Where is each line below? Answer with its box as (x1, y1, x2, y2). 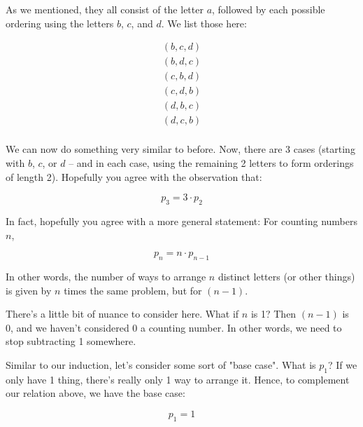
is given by (6, 283, 52, 297)
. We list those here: (161, 15, 247, 30)
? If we (328, 357, 357, 372)
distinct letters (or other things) (218, 269, 355, 283)
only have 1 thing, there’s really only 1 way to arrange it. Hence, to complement (6, 372, 350, 386)
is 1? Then (250, 306, 297, 321)
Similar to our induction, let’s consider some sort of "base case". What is (6, 357, 316, 372)
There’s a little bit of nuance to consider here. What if (6, 306, 239, 321)
